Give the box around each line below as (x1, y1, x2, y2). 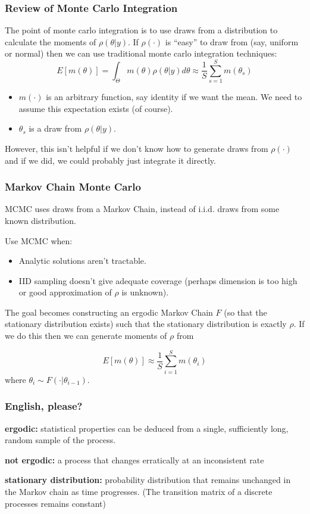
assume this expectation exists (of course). (18, 102, 173, 114)
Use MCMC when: (5, 234, 73, 247)
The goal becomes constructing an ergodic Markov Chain (5, 306, 213, 318)
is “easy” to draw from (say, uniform (165, 35, 299, 48)
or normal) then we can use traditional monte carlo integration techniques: (5, 47, 277, 60)
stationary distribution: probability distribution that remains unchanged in (5, 473, 291, 486)
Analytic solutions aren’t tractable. (18, 254, 146, 267)
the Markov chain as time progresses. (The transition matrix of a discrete (5, 485, 273, 497)
